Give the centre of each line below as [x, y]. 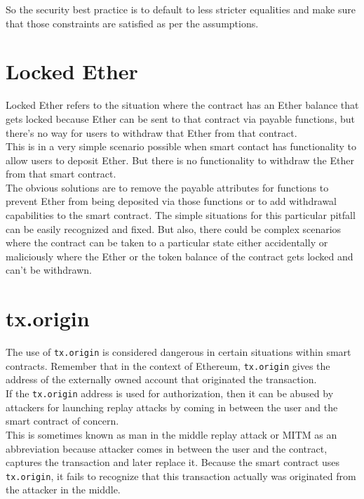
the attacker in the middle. [63, 490]
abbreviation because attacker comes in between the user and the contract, [167, 448]
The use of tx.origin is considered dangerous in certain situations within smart [178, 352]
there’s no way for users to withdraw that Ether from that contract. [151, 132]
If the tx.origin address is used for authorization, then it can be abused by [170, 393]
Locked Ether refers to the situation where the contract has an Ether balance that [182, 105]
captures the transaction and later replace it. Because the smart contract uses [173, 462]
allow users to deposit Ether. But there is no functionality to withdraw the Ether [180, 160]
